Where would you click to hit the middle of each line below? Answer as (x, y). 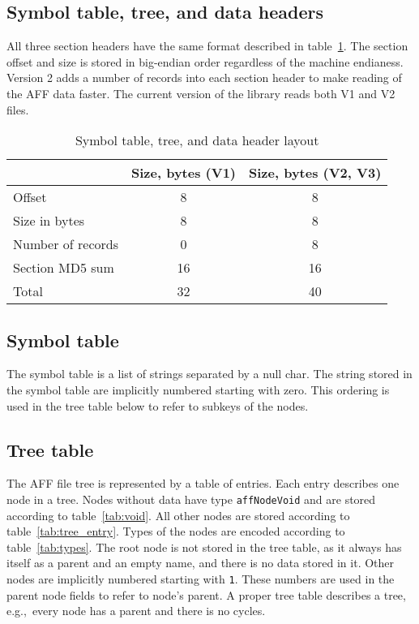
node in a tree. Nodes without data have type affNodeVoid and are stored (191, 499)
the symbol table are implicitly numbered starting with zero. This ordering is (198, 389)
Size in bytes (49, 221)
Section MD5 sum (64, 268)
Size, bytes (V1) (184, 173)
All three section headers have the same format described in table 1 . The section (207, 46)
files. (18, 109)
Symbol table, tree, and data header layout (197, 140)
